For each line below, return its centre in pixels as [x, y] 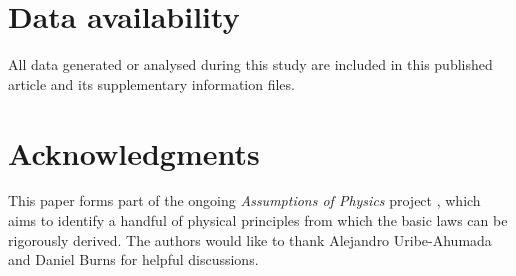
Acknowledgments [134, 152]
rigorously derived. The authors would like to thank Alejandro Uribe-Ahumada [250, 239]
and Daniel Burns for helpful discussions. [133, 259]
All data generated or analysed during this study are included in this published [250, 64]
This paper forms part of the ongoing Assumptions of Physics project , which [244, 200]
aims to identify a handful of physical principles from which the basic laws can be [258, 220]
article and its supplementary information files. [151, 83]
